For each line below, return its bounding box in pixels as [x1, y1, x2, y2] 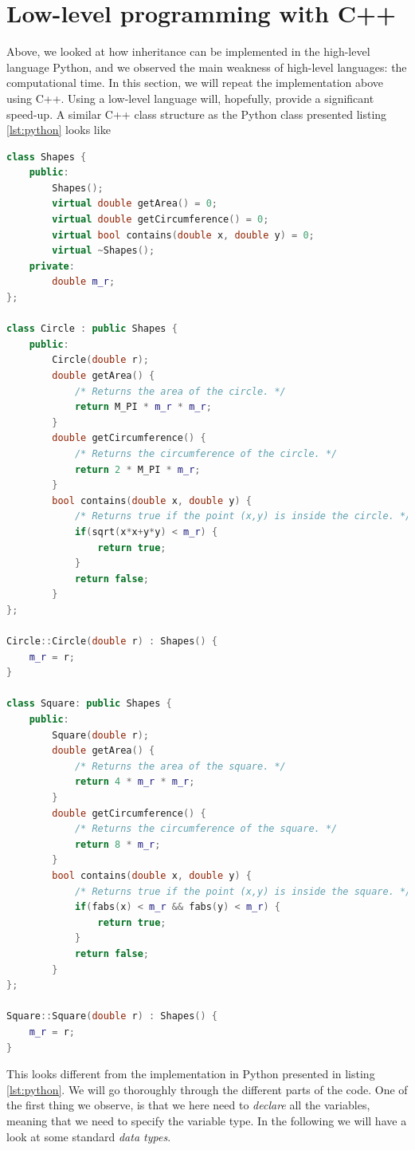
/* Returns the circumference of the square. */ [74, 823, 338, 835]
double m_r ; [52, 276, 115, 288]
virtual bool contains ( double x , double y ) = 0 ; [52, 229, 315, 241]
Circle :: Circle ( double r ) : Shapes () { [6, 636, 217, 648]
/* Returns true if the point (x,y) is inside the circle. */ [74, 510, 412, 522]
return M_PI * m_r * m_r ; [74, 401, 212, 413]
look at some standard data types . [6, 1128, 171, 1144]
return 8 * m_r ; [74, 838, 161, 850]
